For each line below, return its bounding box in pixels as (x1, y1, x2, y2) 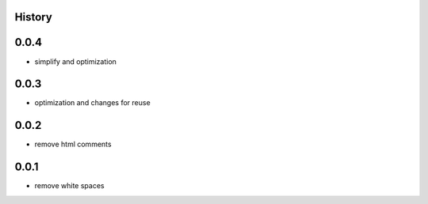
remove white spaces (34, 181, 105, 191)
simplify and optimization (34, 56, 117, 66)
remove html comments (34, 139, 112, 149)
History (14, 10, 53, 24)
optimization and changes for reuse (34, 98, 151, 108)
